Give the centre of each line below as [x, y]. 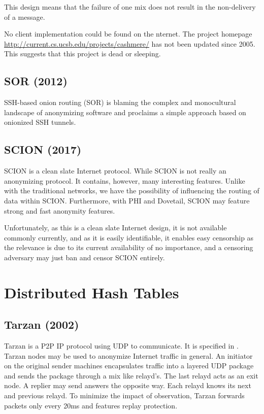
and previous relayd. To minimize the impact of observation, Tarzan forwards [124, 395]
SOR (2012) [36, 81]
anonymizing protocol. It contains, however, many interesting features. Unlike [125, 180]
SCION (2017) [43, 149]
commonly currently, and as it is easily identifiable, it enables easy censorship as [129, 237]
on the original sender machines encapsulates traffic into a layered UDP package [129, 366]
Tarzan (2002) [42, 324]
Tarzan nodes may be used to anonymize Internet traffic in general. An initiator [128, 355]
